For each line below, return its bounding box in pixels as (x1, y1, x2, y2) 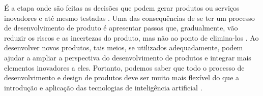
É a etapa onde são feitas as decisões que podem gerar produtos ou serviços (4, 3, 240, 13)
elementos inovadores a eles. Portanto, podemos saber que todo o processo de (4, 62, 245, 73)
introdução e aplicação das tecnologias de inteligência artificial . (4, 82, 202, 92)
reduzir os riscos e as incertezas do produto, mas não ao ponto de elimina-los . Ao (4, 32, 259, 43)
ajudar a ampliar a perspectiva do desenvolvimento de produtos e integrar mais (4, 52, 251, 62)
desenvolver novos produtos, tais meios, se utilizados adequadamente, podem (4, 42, 243, 53)
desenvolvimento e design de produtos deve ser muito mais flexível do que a (4, 72, 240, 83)
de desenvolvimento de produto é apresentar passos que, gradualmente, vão (4, 22, 238, 33)
